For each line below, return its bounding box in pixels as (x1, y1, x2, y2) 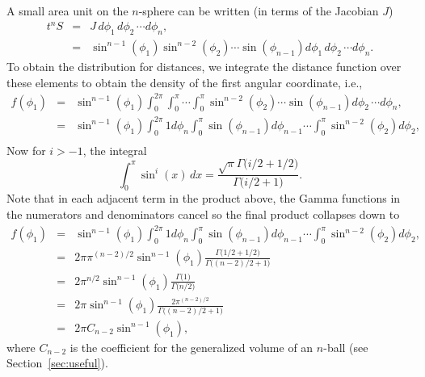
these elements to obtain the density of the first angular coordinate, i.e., (6, 73, 363, 90)
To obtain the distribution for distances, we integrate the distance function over (6, 57, 402, 74)
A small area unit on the (6, 2, 128, 19)
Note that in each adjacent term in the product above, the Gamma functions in (6, 190, 401, 207)
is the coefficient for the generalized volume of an (69, 338, 313, 355)
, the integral (82, 141, 147, 158)
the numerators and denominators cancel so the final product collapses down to (6, 206, 400, 223)
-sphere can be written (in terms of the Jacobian (138, 2, 379, 19)
